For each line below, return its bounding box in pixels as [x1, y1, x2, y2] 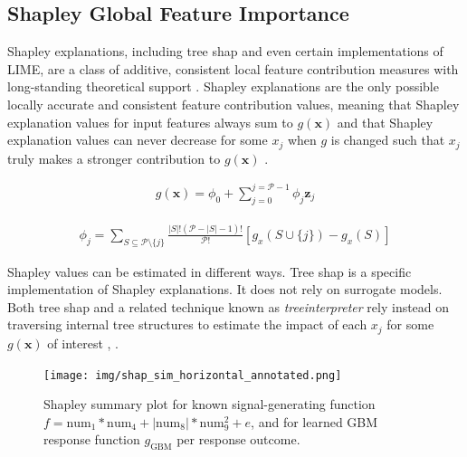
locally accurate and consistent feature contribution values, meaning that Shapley [7, 94, 460, 113]
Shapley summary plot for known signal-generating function [43, 395, 376, 414]
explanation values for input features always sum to [7, 112, 293, 131]
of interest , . [47, 333, 119, 352]
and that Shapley [337, 112, 434, 131]
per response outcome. [176, 430, 300, 449]
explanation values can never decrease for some [7, 130, 268, 149]
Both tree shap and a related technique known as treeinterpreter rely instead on [7, 297, 450, 316]
